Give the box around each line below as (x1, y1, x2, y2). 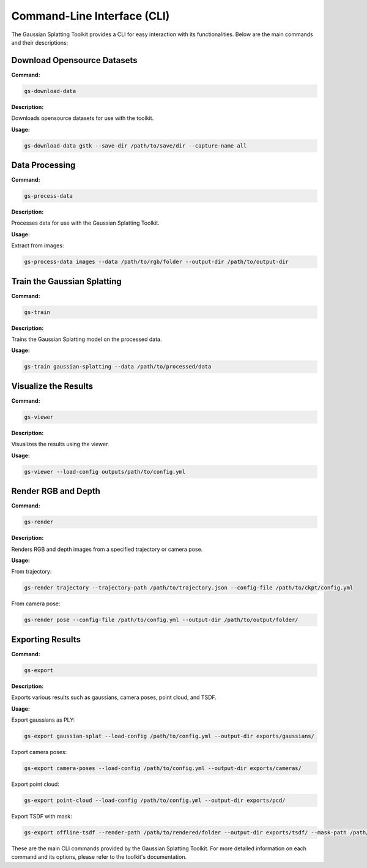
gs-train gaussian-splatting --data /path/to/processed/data (24, 363, 212, 370)
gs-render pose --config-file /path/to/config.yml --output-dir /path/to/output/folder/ (24, 616, 299, 624)
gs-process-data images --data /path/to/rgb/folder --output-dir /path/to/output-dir (24, 258, 289, 266)
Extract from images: (11, 242, 64, 249)
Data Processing (11, 160, 76, 170)
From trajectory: (11, 568, 52, 575)
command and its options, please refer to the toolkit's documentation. (11, 853, 187, 861)
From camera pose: (11, 600, 61, 607)
